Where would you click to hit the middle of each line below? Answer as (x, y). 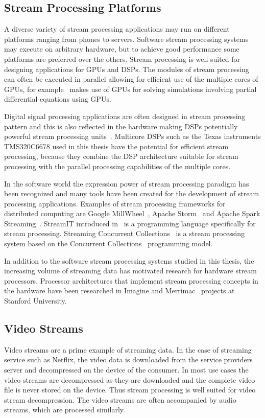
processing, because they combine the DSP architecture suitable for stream (121, 156)
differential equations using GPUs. (58, 99)
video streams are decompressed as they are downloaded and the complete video (130, 379)
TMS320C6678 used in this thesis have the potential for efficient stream (116, 146)
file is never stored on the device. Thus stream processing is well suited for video (130, 390)
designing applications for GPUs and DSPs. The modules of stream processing (127, 69)
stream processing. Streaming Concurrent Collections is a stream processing (125, 233)
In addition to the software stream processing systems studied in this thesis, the (129, 260)
